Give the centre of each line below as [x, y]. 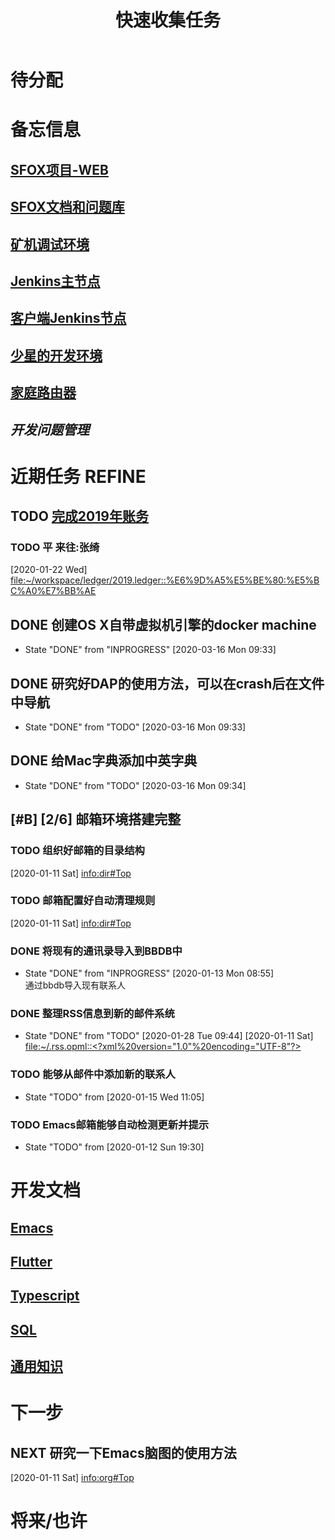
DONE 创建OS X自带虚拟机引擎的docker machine [163, 624]
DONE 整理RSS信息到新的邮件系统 [92, 1014]
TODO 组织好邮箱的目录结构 [77, 851]
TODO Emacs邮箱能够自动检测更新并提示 [110, 1124]
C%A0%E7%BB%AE [53, 591]
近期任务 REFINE [78, 476]
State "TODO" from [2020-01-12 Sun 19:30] [114, 1147]
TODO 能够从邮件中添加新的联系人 [93, 1074]
